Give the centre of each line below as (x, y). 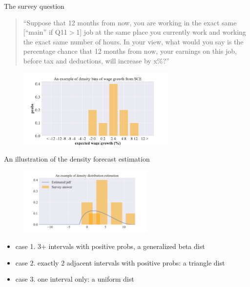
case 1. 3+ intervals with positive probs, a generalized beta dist (110, 246)
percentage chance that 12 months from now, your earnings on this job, (130, 51)
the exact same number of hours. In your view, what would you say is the (133, 41)
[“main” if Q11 (45, 32)
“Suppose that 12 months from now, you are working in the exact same (130, 22)
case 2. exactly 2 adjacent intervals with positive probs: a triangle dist (120, 262)
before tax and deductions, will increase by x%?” (96, 60)
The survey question (34, 6)
